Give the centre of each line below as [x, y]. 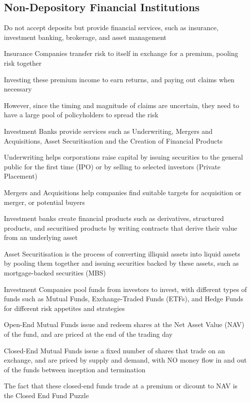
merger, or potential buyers [44, 202]
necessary [18, 89]
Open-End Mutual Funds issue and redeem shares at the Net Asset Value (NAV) [124, 324]
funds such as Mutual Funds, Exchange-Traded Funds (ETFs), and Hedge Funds [124, 299]
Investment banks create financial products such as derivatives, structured [114, 218]
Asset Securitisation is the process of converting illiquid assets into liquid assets [122, 253]
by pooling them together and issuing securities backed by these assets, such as [121, 263]
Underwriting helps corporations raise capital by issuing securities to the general [124, 157]
